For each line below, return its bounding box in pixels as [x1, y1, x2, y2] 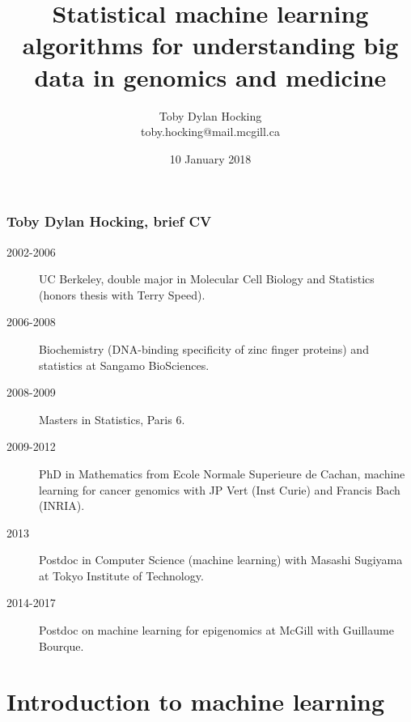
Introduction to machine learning [6, 685, 385, 718]
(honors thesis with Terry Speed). [39, 286, 205, 303]
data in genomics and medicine [34, 60, 387, 93]
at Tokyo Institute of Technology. [39, 567, 204, 584]
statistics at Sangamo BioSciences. [39, 356, 210, 373]
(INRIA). [39, 497, 85, 514]
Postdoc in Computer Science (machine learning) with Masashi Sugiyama [39, 551, 403, 568]
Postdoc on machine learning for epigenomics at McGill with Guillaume [39, 622, 394, 639]
